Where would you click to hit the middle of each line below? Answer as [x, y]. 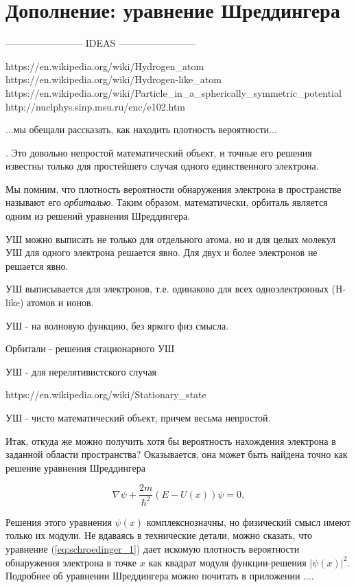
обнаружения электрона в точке [71, 562]
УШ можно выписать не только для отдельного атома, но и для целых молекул [171, 239]
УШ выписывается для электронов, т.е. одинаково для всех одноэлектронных [167, 289]
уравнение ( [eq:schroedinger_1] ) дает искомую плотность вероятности [153, 548]
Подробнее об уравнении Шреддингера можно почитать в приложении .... [160, 576]
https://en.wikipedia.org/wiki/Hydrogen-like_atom [114, 79]
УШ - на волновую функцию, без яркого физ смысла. [117, 325]
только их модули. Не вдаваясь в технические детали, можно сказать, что [159, 535]
